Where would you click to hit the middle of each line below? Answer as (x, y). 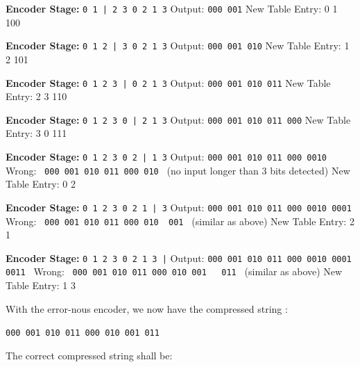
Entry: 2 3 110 (36, 96)
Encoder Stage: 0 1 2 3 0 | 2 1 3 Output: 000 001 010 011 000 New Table (178, 119)
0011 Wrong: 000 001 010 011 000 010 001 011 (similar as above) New (174, 271)
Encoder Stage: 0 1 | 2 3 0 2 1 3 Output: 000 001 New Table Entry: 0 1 (172, 8)
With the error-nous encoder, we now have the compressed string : (147, 308)
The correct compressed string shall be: (89, 355)
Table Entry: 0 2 (41, 184)
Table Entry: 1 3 (41, 285)
